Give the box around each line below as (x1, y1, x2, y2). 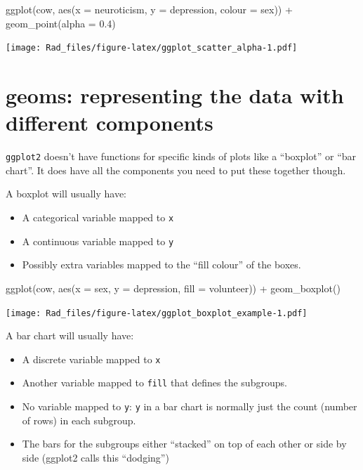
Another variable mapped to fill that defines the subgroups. (22, 375, 287, 390)
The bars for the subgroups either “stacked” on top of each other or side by (22, 436, 347, 451)
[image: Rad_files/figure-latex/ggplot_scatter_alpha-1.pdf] (6, 43, 298, 53)
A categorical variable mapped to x (22, 210, 174, 224)
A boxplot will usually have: (6, 186, 126, 201)
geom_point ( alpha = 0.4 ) (6, 15, 116, 30)
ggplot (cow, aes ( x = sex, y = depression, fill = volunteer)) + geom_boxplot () (6, 280, 341, 295)
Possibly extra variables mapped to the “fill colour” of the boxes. (22, 257, 301, 272)
